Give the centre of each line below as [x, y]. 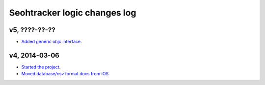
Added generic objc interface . [52, 42]
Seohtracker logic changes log [73, 13]
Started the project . [41, 67]
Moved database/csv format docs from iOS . [66, 74]
